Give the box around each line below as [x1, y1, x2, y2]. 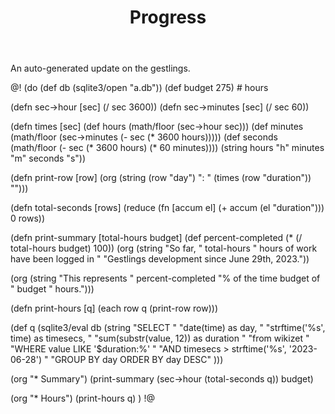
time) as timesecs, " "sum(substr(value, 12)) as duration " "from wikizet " [10, 332, 310, 345]
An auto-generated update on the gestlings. [10, 62, 191, 75]
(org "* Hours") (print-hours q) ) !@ [10, 392, 155, 405]
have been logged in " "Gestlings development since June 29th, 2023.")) [10, 253, 310, 265]
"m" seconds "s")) [10, 152, 87, 165]
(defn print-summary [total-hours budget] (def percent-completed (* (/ [10, 232, 303, 244]
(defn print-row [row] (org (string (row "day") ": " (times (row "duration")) [10, 172, 312, 184]
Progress [129, 6, 207, 29]
